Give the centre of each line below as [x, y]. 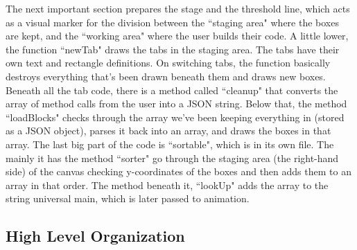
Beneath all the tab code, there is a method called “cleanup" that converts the [172, 90]
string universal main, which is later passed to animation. [128, 198]
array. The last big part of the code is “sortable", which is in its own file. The [170, 144]
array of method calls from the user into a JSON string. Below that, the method [176, 104]
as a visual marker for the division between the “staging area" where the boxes [172, 22]
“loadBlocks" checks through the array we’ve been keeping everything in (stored [175, 117]
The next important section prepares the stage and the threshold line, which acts [178, 8]
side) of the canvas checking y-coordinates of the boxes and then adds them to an [178, 171]
